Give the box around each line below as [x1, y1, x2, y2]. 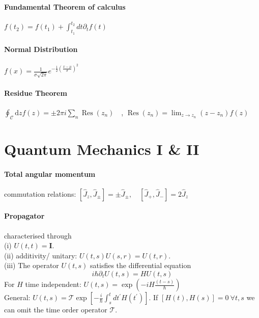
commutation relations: [4, 188, 76, 199]
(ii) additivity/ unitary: [4, 250, 77, 260]
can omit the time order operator [4, 304, 107, 314]
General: [4, 292, 31, 302]
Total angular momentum [4, 168, 96, 179]
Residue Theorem [4, 87, 67, 98]
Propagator [4, 210, 45, 221]
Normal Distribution [4, 44, 78, 55]
